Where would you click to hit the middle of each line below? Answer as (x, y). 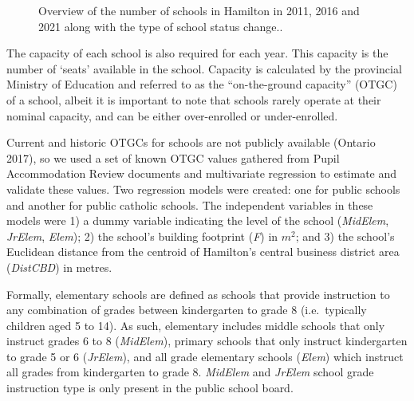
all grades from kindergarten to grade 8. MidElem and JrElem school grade (190, 372)
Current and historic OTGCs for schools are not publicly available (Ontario (191, 142)
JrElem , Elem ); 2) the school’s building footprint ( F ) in (142, 236)
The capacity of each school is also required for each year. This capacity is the (197, 53)
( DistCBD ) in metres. (59, 267)
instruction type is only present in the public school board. (150, 388)
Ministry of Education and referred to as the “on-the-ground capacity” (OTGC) (202, 84)
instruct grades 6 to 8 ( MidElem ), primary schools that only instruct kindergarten (207, 341)
